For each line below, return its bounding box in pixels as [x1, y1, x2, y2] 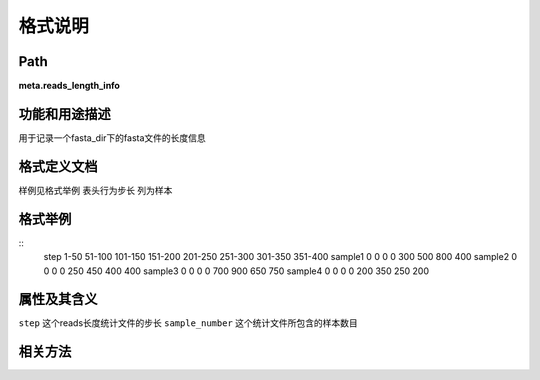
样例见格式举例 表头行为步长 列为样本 [18, 184, 173, 196]
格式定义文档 [18, 158, 98, 175]
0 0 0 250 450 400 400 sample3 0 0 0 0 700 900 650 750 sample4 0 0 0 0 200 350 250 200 [43, 265, 430, 277]
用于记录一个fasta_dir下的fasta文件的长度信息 [18, 131, 207, 144]
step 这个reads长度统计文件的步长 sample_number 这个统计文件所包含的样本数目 [18, 317, 359, 329]
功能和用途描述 [18, 105, 111, 122]
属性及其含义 [18, 291, 98, 308]
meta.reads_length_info [18, 80, 120, 92]
